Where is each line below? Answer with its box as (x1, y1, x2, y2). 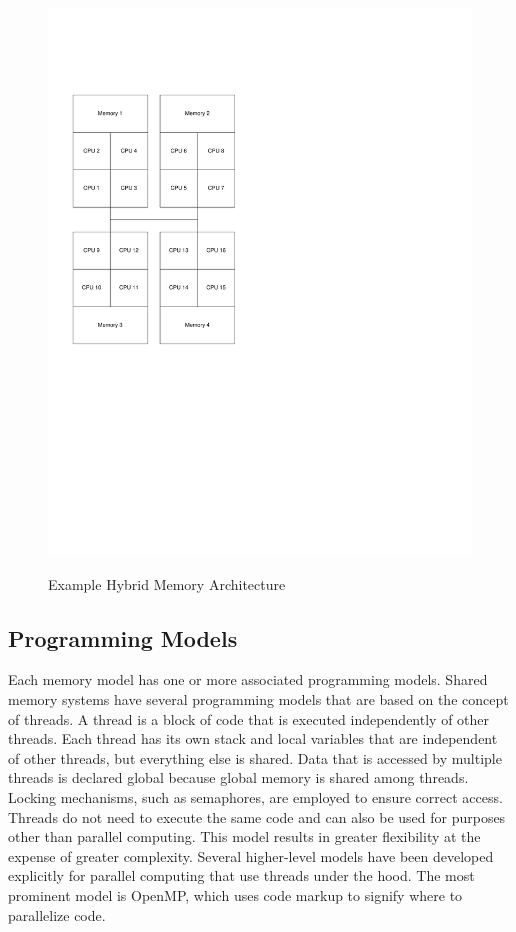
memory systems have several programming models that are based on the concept (8, 688, 509, 709)
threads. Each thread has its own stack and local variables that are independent (8, 728, 498, 749)
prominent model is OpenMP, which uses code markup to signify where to (8, 884, 463, 905)
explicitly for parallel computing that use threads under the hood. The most (8, 865, 475, 886)
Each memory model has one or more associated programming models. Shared (8, 669, 488, 690)
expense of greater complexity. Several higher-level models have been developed (8, 845, 494, 866)
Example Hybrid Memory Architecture (48, 573, 286, 594)
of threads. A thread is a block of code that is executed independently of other (8, 708, 490, 729)
